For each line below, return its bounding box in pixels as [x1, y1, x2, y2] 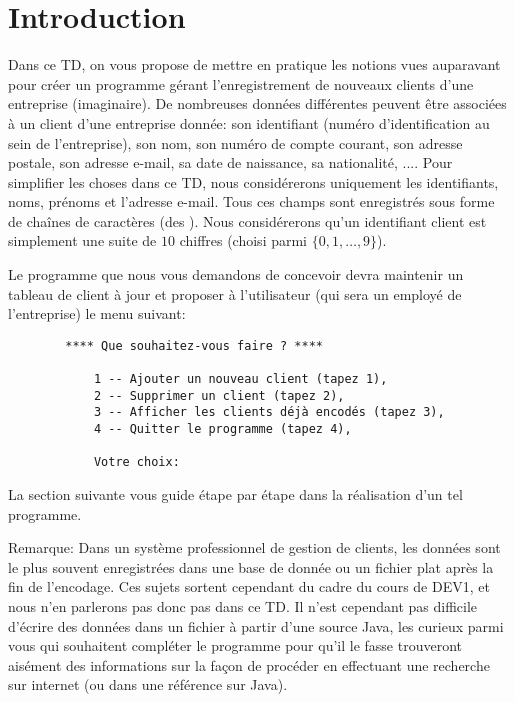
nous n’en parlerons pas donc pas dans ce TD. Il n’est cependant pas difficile [8, 596, 478, 617]
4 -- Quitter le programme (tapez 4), [93, 422, 352, 437]
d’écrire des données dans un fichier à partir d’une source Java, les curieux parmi [8, 615, 504, 636]
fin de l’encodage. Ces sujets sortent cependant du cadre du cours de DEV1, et [8, 576, 490, 597]
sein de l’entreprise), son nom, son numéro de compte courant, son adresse [8, 132, 463, 153]
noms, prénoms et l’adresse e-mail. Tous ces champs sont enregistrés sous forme [8, 191, 495, 212]
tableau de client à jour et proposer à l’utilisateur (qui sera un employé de [8, 283, 462, 304]
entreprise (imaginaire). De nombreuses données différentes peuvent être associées [8, 93, 507, 114]
